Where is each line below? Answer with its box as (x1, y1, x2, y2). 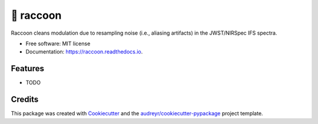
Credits (11, 95, 39, 105)
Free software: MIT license (25, 40, 91, 47)
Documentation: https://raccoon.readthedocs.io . (25, 48, 143, 55)
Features (11, 63, 44, 73)
